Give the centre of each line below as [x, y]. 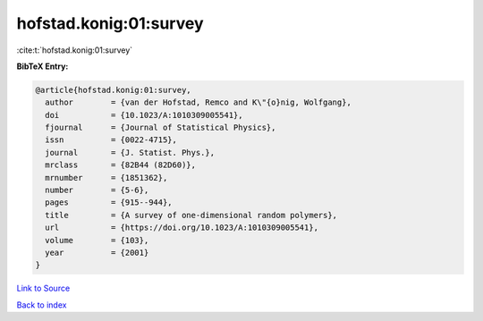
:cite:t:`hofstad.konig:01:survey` [75, 50]
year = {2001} [97, 253]
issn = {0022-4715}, [111, 140]
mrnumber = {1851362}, [106, 177]
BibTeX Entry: [42, 66]
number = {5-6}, [97, 190]
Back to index [42, 305]
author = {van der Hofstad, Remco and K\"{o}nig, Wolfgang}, [199, 102]
